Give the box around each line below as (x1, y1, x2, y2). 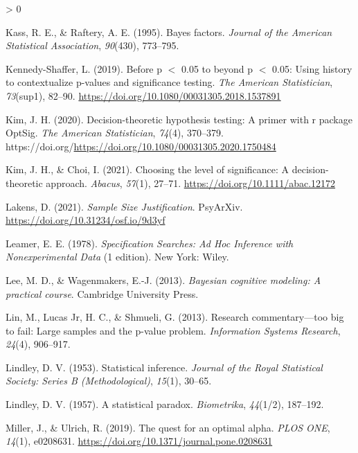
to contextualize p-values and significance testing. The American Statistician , (6, 75, 333, 89)
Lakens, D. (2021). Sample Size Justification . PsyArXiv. (6, 199, 243, 213)
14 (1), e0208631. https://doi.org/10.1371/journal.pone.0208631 (6, 434, 273, 448)
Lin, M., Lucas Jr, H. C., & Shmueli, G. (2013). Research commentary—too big (6, 310, 344, 324)
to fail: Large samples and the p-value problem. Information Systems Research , (6, 323, 341, 337)
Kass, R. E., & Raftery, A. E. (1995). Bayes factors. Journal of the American (6, 24, 332, 39)
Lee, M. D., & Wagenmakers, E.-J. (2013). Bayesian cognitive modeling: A (6, 272, 321, 287)
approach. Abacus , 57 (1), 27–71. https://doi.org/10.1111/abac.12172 (46, 175, 336, 190)
